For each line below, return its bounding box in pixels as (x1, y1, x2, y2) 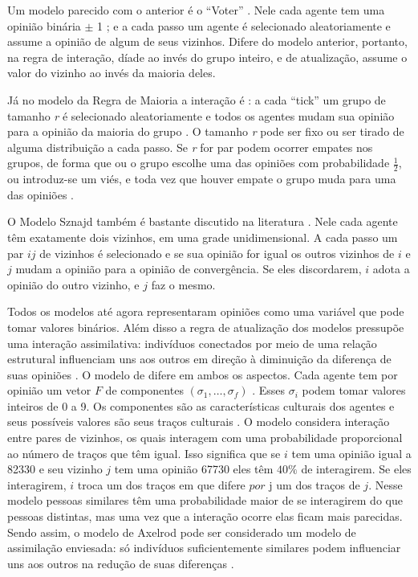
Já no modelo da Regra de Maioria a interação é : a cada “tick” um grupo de (7, 91, 386, 108)
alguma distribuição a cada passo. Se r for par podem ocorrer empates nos (7, 138, 373, 155)
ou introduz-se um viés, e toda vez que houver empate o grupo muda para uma (7, 170, 396, 187)
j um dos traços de (269, 476, 360, 493)
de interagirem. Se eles (301, 460, 412, 477)
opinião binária (7, 17, 81, 34)
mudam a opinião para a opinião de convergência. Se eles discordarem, (15, 260, 362, 277)
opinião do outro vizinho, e (7, 276, 140, 293)
